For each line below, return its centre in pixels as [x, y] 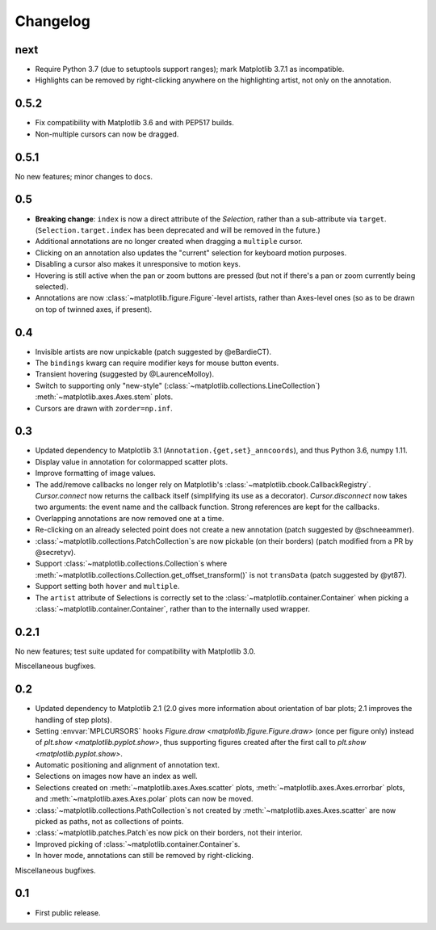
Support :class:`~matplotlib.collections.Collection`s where [131, 564]
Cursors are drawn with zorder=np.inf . [104, 408]
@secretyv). [56, 552]
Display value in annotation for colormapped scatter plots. [132, 461]
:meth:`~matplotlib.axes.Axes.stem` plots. [104, 397]
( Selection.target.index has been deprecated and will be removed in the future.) [178, 229]
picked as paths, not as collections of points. [109, 822]
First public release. [68, 912]
